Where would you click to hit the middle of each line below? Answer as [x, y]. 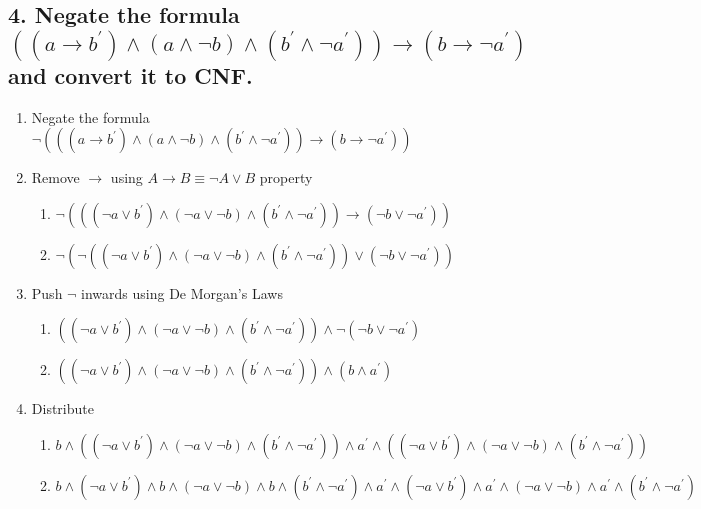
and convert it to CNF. [130, 74]
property [286, 177]
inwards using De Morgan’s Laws [182, 292]
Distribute [62, 408]
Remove [55, 177]
